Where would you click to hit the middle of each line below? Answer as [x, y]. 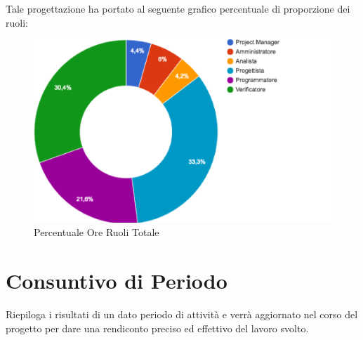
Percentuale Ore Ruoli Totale [97, 232]
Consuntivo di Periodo [117, 280]
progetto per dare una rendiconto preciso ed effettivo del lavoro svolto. [157, 328]
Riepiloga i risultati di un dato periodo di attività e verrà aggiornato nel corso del [182, 314]
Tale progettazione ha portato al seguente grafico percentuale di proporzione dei [178, 8]
